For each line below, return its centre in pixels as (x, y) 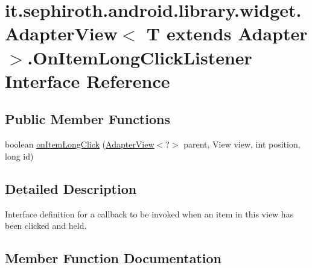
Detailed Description (71, 188)
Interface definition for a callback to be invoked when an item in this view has (149, 213)
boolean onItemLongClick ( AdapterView (80, 144)
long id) (19, 156)
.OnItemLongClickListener (140, 57)
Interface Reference (88, 80)
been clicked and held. (46, 226)
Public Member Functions (88, 119)
